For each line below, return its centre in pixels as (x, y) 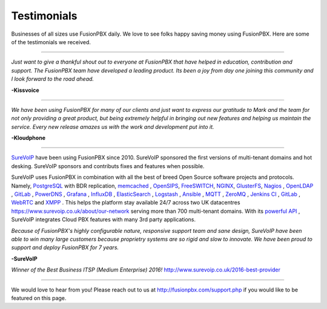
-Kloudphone (28, 138)
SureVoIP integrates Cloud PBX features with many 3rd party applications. (104, 220)
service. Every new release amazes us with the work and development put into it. (113, 126)
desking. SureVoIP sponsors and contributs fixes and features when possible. (108, 166)
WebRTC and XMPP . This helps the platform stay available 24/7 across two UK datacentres (126, 203)
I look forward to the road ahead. (52, 79)
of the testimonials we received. (51, 42)
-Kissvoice (25, 90)
